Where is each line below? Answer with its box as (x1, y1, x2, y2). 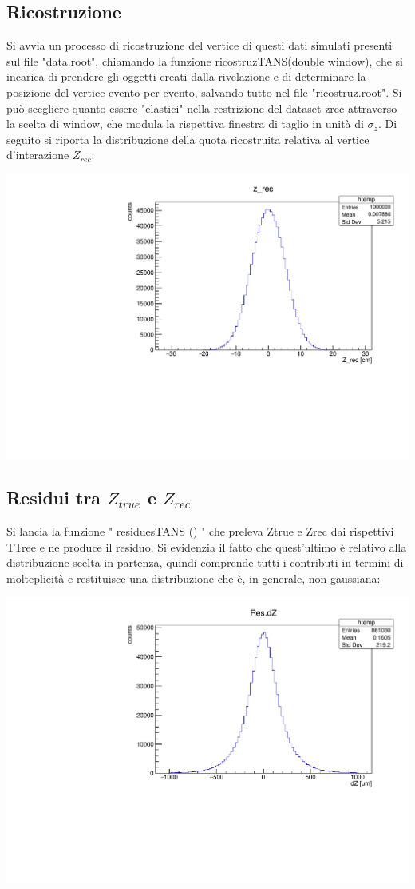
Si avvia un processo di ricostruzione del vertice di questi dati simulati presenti (6, 37, 393, 54)
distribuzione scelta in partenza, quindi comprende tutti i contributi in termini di (6, 554, 404, 571)
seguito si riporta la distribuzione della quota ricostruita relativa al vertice (6, 130, 370, 147)
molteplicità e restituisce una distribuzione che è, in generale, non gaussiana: (6, 569, 381, 586)
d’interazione (6, 146, 69, 163)
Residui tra (6, 485, 101, 510)
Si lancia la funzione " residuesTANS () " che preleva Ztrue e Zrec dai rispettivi (6, 522, 394, 539)
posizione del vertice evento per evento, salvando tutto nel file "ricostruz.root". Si (6, 83, 402, 100)
